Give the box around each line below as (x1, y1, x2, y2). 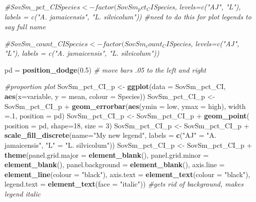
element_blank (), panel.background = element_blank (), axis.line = (4, 159, 225, 170)
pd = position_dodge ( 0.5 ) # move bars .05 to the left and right (4, 64, 206, 75)
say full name (4, 21, 46, 32)
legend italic (4, 188, 41, 199)
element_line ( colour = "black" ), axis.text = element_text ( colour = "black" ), (4, 169, 251, 179)
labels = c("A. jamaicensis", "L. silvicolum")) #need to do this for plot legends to (4, 11, 252, 22)
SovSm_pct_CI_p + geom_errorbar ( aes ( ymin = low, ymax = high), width (4, 101, 246, 111)
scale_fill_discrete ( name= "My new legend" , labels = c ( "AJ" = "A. (4, 130, 217, 140)
